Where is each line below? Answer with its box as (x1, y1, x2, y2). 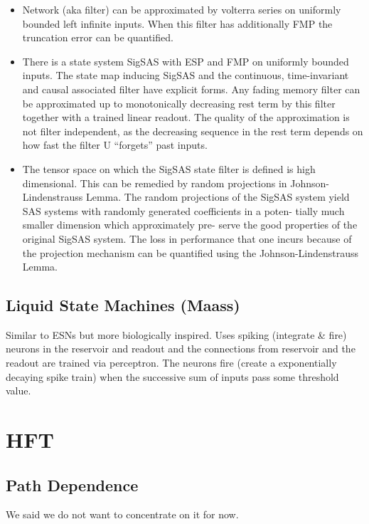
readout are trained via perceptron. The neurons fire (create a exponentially (6, 355, 337, 370)
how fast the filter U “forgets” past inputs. (22, 137, 208, 152)
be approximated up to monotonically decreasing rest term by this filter (22, 95, 336, 110)
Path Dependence (6, 473, 139, 496)
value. (6, 383, 31, 398)
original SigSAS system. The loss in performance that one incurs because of (22, 231, 352, 246)
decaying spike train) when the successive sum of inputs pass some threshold (6, 369, 339, 384)
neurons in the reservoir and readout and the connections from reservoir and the (6, 341, 355, 356)
